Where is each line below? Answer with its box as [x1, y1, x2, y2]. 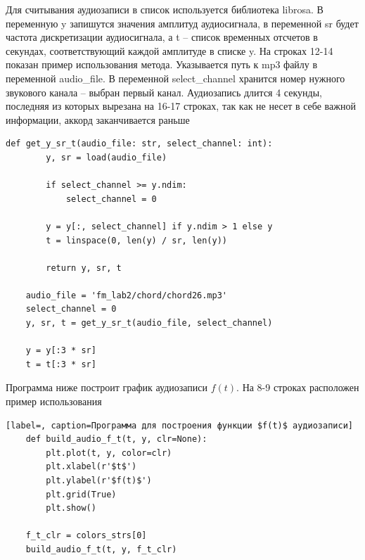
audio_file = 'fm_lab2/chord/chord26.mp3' [25, 290, 227, 300]
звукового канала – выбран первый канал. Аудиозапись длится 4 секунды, [6, 84, 322, 99]
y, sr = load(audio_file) [46, 152, 167, 163]
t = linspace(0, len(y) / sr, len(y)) [46, 235, 227, 246]
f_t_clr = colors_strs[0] [25, 530, 147, 541]
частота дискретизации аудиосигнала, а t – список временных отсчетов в [6, 30, 318, 44]
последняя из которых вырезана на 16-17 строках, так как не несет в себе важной [6, 98, 356, 113]
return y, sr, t [46, 262, 122, 273]
